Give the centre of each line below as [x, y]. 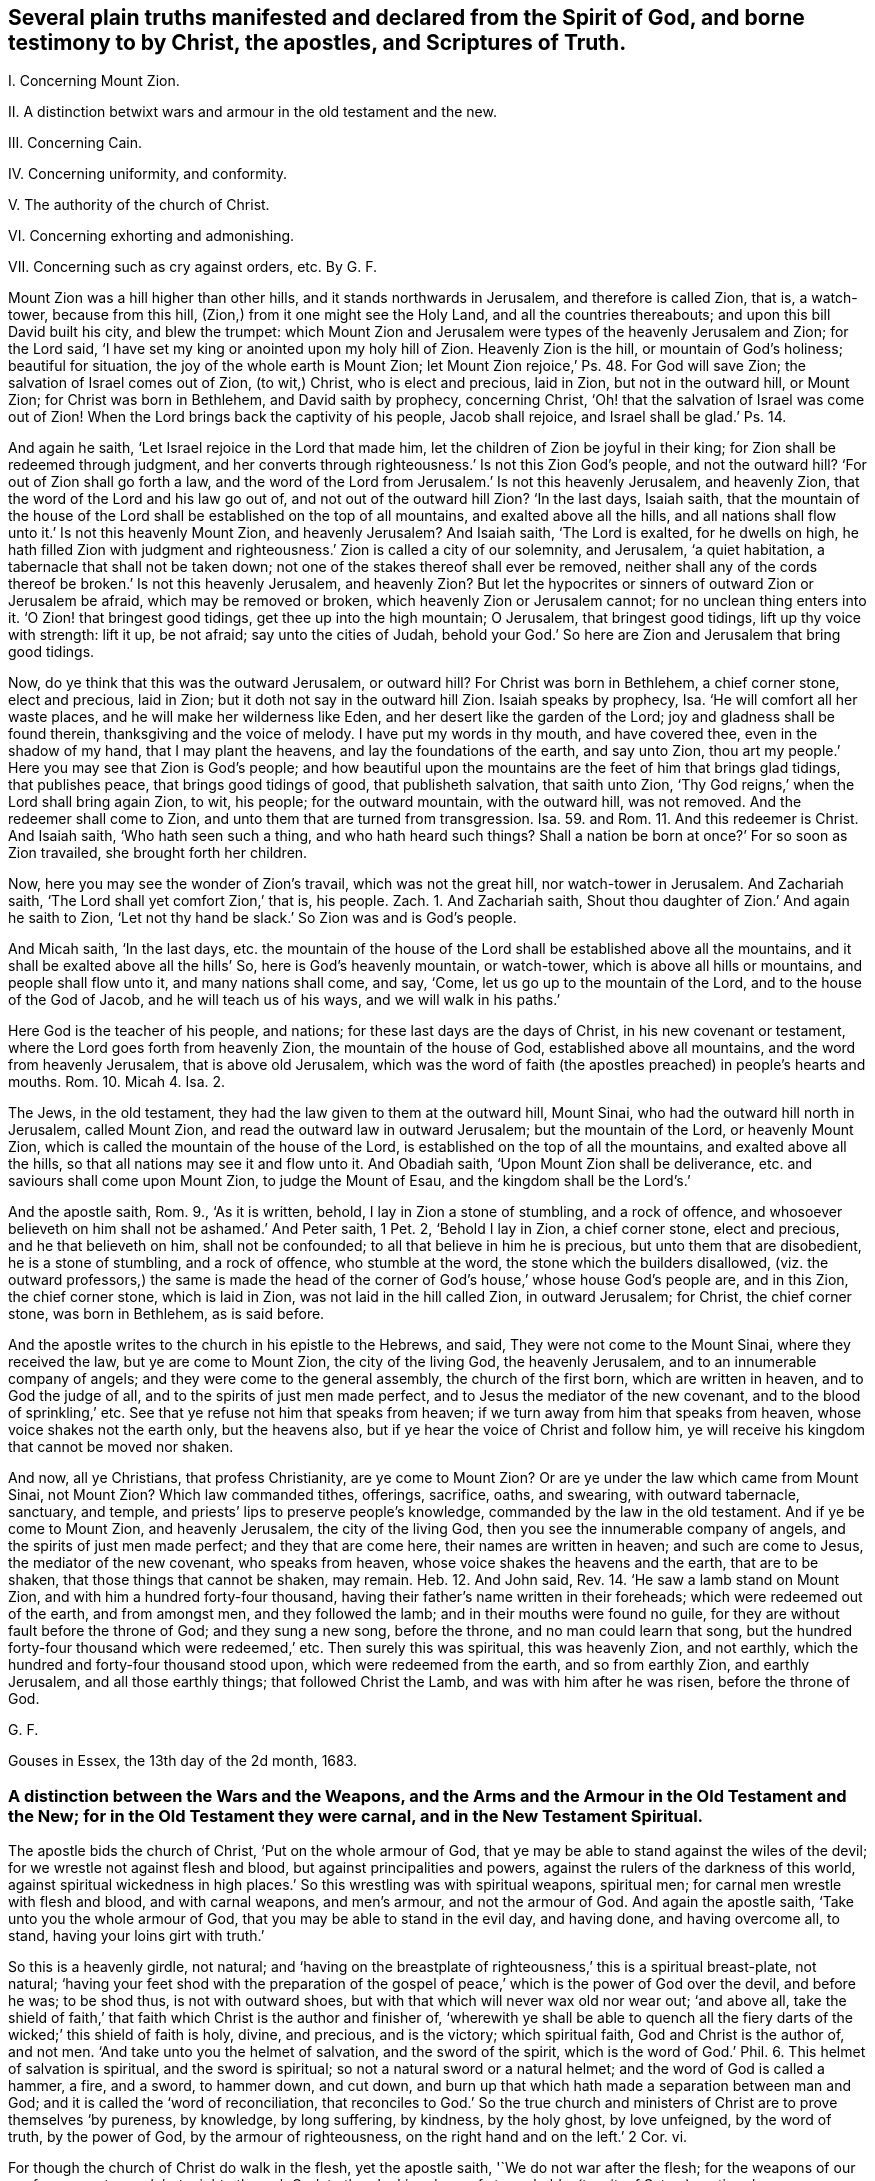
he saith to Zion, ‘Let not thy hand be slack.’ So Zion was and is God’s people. [262, 918]
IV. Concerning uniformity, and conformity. [148, 174]
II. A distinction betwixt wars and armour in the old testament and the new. [252, 112]
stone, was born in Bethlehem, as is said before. [166, 1314]
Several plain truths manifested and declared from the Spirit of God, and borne [406, 17]
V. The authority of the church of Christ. [139, 205]
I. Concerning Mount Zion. [94, 81]
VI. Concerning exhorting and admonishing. [151, 236]
